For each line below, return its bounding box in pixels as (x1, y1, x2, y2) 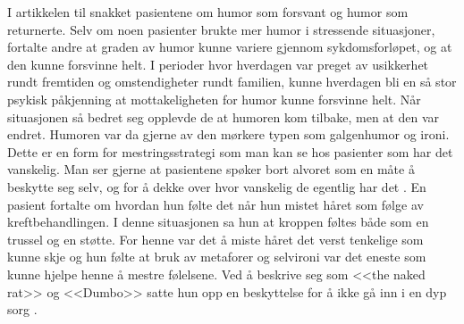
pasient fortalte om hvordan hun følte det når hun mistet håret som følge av (7, 195, 424, 213)
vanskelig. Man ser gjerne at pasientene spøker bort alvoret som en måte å (7, 160, 415, 179)
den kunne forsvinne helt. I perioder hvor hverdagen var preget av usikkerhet (7, 54, 429, 73)
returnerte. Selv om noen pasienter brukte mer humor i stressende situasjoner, (7, 20, 435, 38)
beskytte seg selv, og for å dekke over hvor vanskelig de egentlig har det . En (7, 177, 426, 195)
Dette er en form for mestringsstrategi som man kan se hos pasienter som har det (7, 142, 453, 161)
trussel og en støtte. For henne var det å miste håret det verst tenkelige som (7, 229, 424, 248)
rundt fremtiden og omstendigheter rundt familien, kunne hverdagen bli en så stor (7, 72, 457, 91)
